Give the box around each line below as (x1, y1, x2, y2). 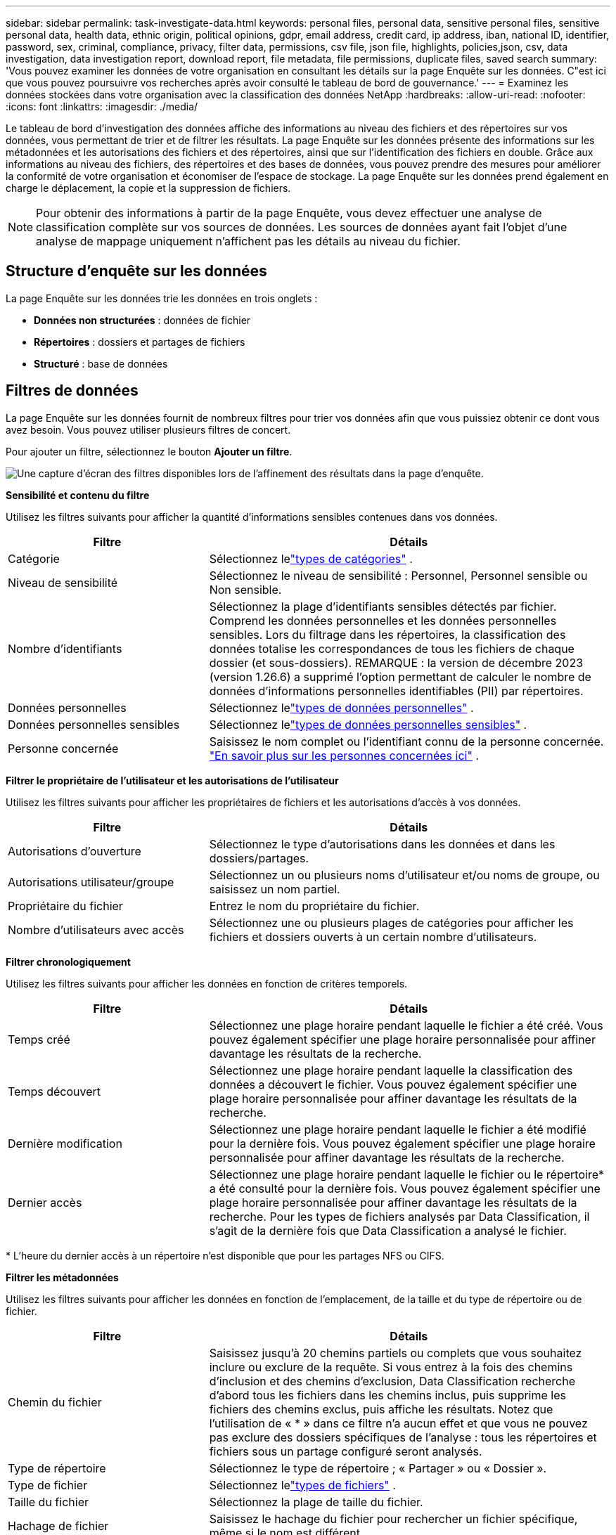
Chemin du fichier (8, 1394, 102, 1409)
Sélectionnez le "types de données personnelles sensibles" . (209, 717, 527, 732)
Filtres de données (6, 382, 139, 400)
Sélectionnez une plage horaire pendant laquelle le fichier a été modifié (209, 1122, 586, 1136)
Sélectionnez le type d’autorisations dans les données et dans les (209, 836, 556, 851)
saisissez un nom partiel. (209, 881, 340, 896)
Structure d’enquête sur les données (6, 262, 267, 280)
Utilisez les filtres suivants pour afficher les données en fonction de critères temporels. (6, 977, 408, 990)
